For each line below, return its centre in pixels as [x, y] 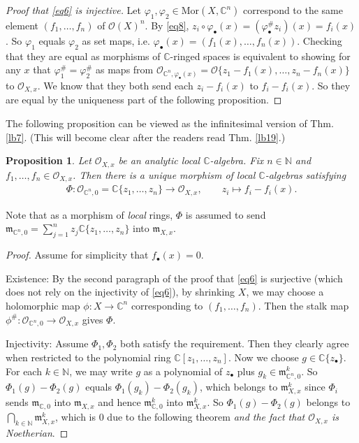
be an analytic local [159, 160]
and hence [119, 402]
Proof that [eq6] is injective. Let [74, 10]
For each [24, 371]
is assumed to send [226, 214]
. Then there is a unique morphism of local [164, 174]
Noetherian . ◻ [37, 433]
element [22, 25]
